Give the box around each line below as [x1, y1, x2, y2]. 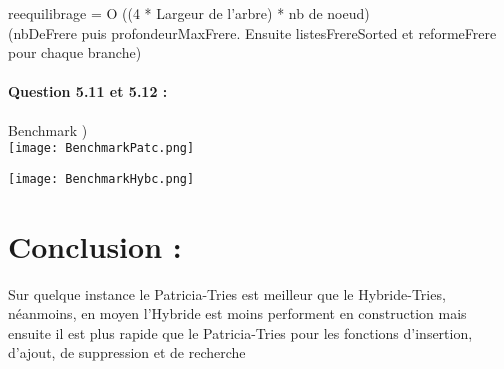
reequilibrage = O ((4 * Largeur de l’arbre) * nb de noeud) [8, 3, 370, 23]
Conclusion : [8, 225, 182, 266]
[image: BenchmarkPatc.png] [8, 141, 195, 156]
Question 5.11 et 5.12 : [8, 81, 168, 102]
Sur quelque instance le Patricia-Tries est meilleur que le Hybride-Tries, [8, 283, 446, 304]
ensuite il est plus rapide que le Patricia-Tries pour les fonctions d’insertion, [8, 322, 473, 343]
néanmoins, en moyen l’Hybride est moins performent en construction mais [8, 303, 467, 324]
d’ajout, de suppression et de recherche [8, 342, 246, 363]
